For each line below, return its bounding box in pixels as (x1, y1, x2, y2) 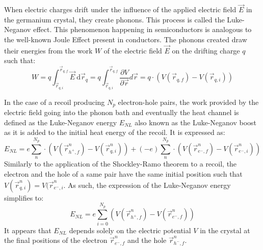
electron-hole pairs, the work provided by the (118, 96, 259, 107)
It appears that (4, 225, 51, 235)
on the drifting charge (172, 45, 240, 55)
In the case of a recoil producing (4, 96, 105, 107)
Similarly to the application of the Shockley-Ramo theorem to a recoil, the (4, 158, 237, 169)
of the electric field (103, 45, 162, 55)
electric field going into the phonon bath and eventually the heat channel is (4, 106, 239, 117)
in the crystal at (200, 225, 250, 235)
